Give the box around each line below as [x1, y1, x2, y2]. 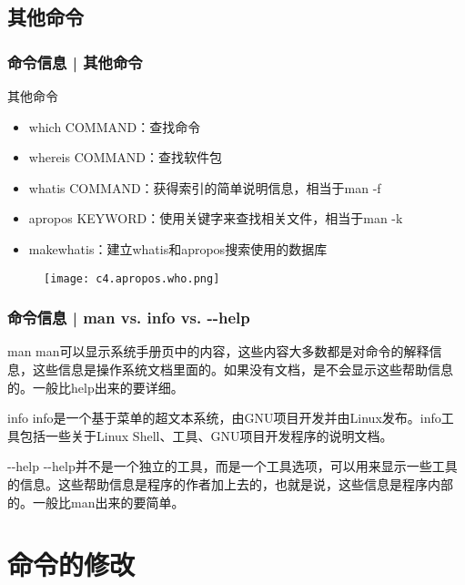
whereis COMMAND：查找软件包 [28, 148, 223, 167]
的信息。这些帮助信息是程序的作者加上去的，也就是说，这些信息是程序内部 [7, 475, 453, 493]
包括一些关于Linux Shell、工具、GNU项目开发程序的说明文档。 [19, 426, 393, 445]
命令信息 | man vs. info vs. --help [7, 306, 250, 329]
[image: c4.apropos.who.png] [44, 272, 220, 285]
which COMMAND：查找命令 [28, 117, 201, 136]
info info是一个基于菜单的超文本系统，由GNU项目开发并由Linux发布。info [7, 408, 441, 427]
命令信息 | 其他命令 [7, 50, 143, 73]
